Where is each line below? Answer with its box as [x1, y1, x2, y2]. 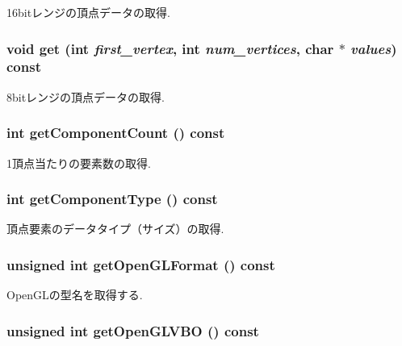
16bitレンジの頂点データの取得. [6, 4, 171, 20]
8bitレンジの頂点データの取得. [6, 88, 165, 105]
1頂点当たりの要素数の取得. [6, 154, 151, 171]
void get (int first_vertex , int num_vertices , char [6, 38, 334, 58]
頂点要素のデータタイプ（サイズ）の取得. [6, 220, 224, 237]
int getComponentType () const [6, 189, 218, 209]
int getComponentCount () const [6, 123, 225, 143]
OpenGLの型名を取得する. [6, 286, 143, 303]
